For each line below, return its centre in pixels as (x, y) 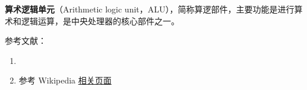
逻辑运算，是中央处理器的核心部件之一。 (100, 20)
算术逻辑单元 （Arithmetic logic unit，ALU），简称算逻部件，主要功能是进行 (150, 9)
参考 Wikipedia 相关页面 (65, 80)
